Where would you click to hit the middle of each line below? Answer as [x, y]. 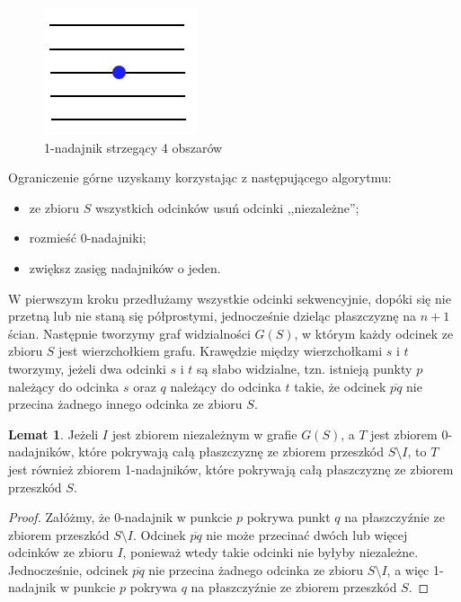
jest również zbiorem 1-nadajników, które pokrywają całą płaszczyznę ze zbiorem [231, 469]
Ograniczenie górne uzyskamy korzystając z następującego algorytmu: [200, 177]
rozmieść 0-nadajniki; [88, 238]
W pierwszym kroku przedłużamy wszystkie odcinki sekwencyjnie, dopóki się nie [230, 298]
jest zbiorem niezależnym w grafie [204, 434]
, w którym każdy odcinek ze [374, 333]
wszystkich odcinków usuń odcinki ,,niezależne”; [227, 207]
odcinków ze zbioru [61, 552]
